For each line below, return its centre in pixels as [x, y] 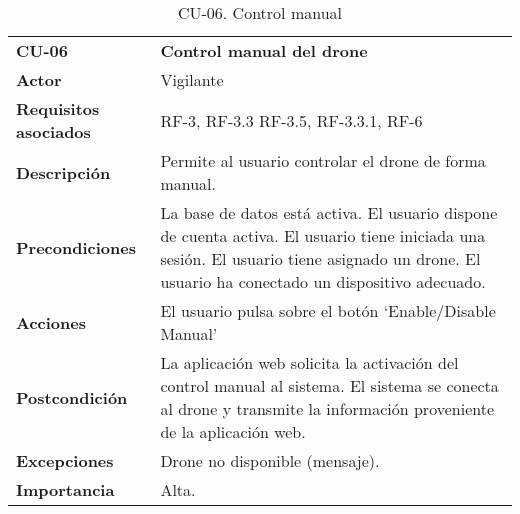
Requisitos [58, 108]
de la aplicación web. [233, 431]
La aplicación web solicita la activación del [309, 362]
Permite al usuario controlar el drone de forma [323, 160]
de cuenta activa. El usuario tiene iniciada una [323, 235]
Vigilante [192, 79]
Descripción [63, 172]
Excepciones [65, 460]
